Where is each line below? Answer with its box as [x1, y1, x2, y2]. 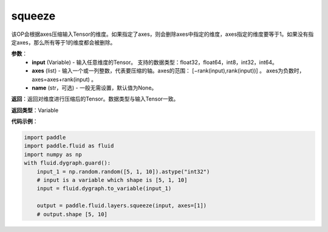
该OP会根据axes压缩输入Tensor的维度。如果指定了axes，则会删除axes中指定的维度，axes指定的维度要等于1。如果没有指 [11, 30, 314, 38]
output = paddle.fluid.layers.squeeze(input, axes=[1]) [36, 202, 207, 209]
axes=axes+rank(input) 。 [32, 76, 97, 83]
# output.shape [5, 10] [36, 211, 108, 217]
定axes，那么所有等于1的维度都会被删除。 [11, 38, 116, 46]
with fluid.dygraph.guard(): [24, 160, 111, 167]
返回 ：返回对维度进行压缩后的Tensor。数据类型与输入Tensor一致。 [11, 95, 179, 103]
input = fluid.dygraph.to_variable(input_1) [36, 185, 172, 192]
